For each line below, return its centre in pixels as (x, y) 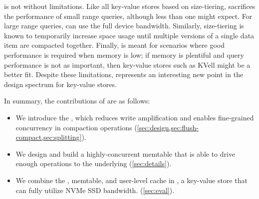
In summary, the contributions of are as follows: (77, 101)
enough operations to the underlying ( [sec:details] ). (94, 163)
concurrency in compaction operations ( (76, 127)
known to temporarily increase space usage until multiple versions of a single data (129, 35)
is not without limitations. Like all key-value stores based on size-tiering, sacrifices (130, 6)
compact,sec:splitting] (49, 137)
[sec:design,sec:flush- (168, 127)
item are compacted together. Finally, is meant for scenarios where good (114, 45)
